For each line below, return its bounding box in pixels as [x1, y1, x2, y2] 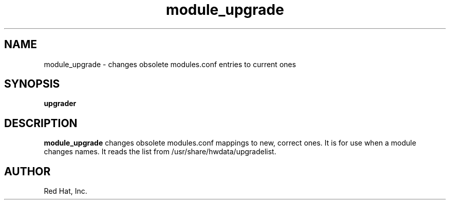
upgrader [44, 99, 77, 108]
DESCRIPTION [4, 116, 78, 130]
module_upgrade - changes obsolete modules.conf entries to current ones [44, 59, 296, 69]
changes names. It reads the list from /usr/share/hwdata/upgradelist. [44, 147, 276, 156]
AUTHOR [4, 165, 51, 178]
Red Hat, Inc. [44, 187, 87, 196]
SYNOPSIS [4, 77, 60, 91]
